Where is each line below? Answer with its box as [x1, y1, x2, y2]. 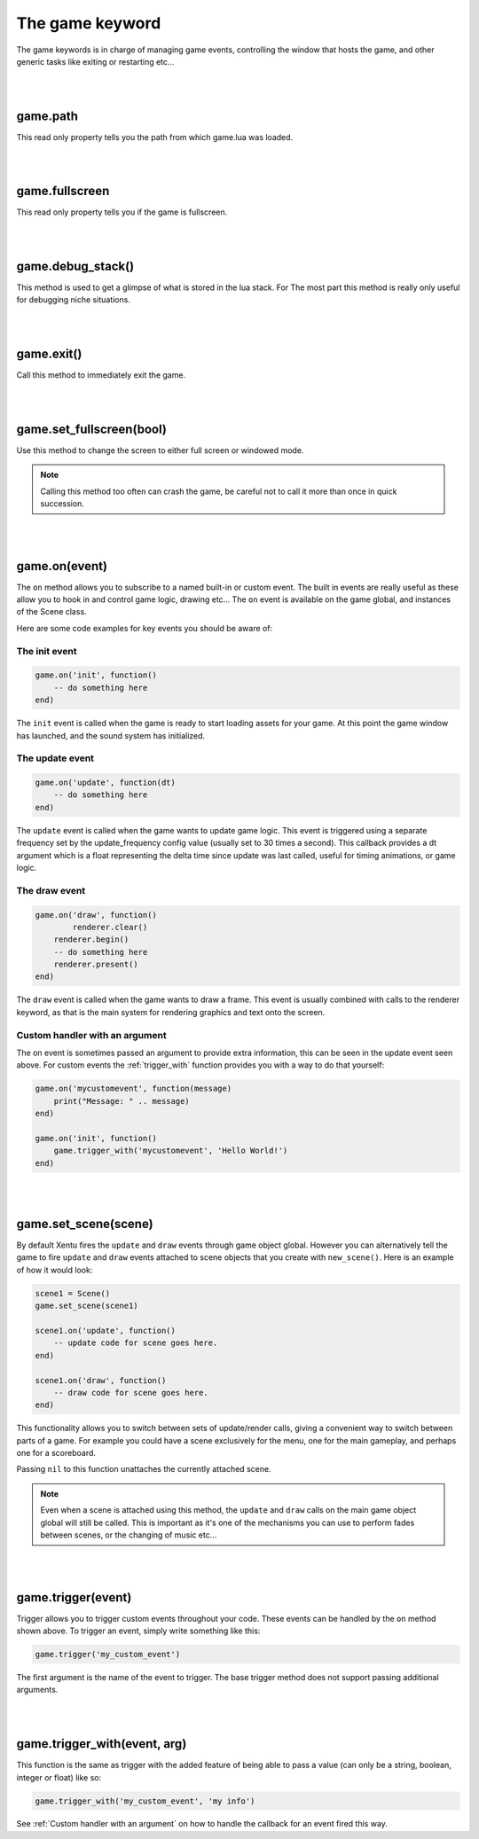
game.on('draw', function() [35, 910, 157, 919]
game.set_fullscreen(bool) [16, 421, 168, 436]
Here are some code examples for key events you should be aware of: [16, 622, 273, 633]
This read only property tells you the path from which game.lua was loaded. [16, 131, 294, 142]
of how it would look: [16, 1264, 93, 1275]
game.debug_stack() [16, 258, 135, 274]
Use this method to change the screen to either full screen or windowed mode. [16, 444, 304, 456]
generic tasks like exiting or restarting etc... [16, 56, 175, 67]
